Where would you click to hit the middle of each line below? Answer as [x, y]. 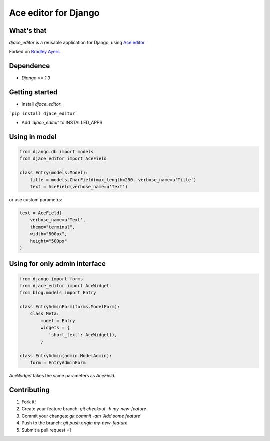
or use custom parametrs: [36, 199]
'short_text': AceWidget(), [83, 334]
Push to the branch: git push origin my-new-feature [75, 423]
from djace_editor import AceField [63, 159]
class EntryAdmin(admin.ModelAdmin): [66, 355]
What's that [28, 31]
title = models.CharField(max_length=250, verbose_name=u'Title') [113, 180]
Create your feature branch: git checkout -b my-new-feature [84, 409]
